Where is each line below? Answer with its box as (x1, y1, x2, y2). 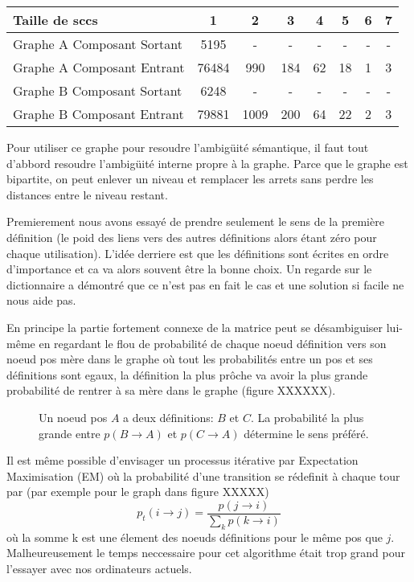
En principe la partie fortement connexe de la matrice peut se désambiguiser (6, 318, 383, 335)
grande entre (39, 424, 100, 441)
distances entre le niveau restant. (6, 186, 168, 203)
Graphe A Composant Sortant (13, 35, 182, 53)
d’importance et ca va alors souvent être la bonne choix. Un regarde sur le (6, 260, 372, 277)
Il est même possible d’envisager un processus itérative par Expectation (6, 452, 359, 469)
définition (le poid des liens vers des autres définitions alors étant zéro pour (6, 228, 377, 245)
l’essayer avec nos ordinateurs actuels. (6, 559, 192, 576)
